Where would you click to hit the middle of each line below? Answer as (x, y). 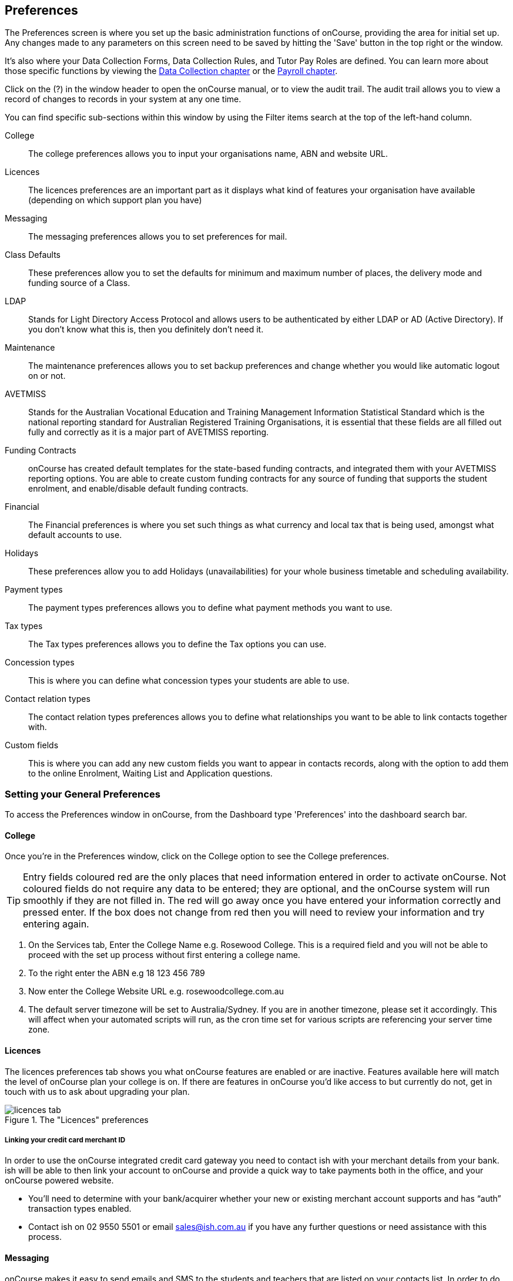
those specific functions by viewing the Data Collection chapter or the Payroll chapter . (171, 71)
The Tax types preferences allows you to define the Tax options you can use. (177, 644)
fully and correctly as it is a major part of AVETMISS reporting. (149, 432)
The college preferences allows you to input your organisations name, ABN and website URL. (208, 154)
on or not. (47, 376)
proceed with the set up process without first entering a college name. (164, 955)
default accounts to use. (75, 535)
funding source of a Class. (79, 283)
